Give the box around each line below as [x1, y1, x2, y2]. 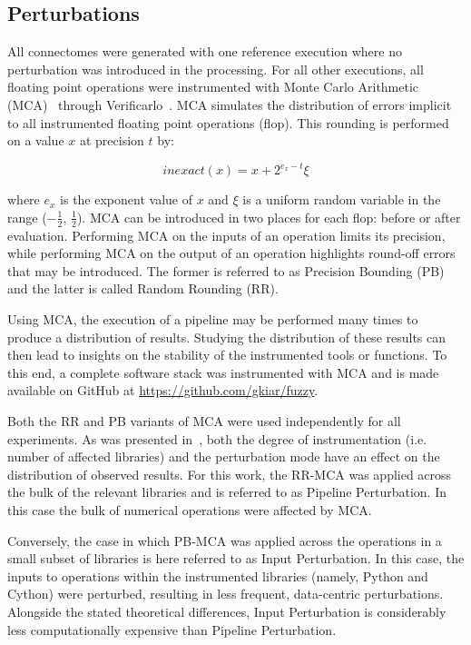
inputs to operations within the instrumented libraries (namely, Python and [7, 566, 428, 585]
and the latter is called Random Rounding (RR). [7, 279, 279, 298]
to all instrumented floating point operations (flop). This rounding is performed [7, 113, 449, 132]
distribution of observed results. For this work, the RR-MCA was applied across [7, 464, 452, 483]
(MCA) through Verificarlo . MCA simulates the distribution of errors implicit [7, 94, 452, 114]
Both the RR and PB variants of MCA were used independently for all [7, 412, 401, 431]
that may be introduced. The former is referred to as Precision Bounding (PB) [7, 261, 445, 280]
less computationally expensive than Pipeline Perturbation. [7, 620, 337, 639]
